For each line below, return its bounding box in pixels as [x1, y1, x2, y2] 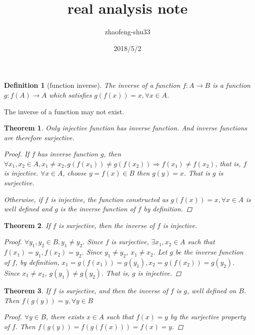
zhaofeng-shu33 [104, 26, 151, 37]
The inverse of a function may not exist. [4, 106, 125, 116]
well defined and [4, 204, 52, 214]
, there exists [46, 311, 84, 322]
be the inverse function [175, 247, 244, 257]
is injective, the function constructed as [51, 194, 169, 204]
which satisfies [49, 89, 92, 100]
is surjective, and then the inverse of [58, 285, 168, 296]
